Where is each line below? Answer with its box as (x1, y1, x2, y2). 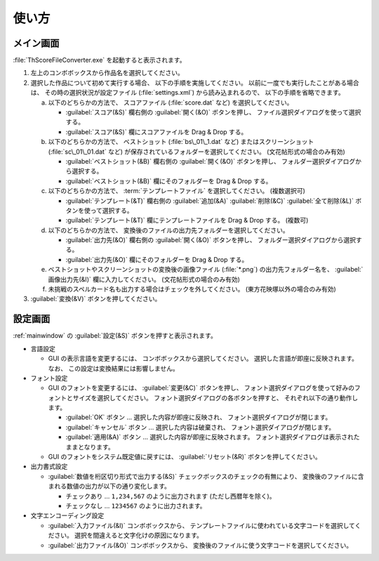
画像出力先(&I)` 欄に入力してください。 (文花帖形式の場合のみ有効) (48, 275, 240, 284)
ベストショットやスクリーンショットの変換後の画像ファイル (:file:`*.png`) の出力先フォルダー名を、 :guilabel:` (48, 265, 364, 274)
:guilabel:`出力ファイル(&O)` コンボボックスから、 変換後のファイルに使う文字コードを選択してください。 (48, 541, 353, 549)
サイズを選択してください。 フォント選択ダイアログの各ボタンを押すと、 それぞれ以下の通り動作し (72, 393, 359, 402)
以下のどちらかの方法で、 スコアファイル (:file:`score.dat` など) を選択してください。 (48, 98, 293, 107)
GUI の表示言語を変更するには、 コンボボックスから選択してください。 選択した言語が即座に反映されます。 (48, 355, 358, 363)
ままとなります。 (65, 442, 115, 451)
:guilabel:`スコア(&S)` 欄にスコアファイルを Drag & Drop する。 (65, 127, 248, 136)
